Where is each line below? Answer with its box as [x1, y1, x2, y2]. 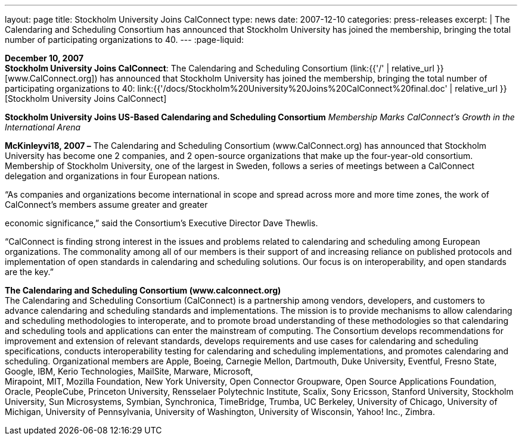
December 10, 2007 [5, 53, 84, 63]
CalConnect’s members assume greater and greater [5, 199, 208, 210]
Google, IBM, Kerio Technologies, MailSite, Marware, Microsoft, [5, 366, 253, 376]
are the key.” [5, 267, 54, 277]
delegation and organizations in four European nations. [5, 171, 220, 181]
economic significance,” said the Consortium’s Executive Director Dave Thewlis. [5, 218, 318, 228]
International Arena [5, 122, 81, 132]
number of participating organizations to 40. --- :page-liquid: [5, 35, 244, 45]
